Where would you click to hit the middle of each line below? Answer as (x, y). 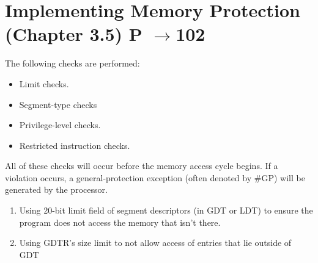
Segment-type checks (58, 104)
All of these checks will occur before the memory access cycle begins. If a (142, 166)
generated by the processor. (56, 189)
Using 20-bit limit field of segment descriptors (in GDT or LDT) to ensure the (166, 210)
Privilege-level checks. (60, 125)
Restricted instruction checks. (75, 145)
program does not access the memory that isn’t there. (120, 222)
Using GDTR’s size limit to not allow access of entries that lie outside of (155, 243)
